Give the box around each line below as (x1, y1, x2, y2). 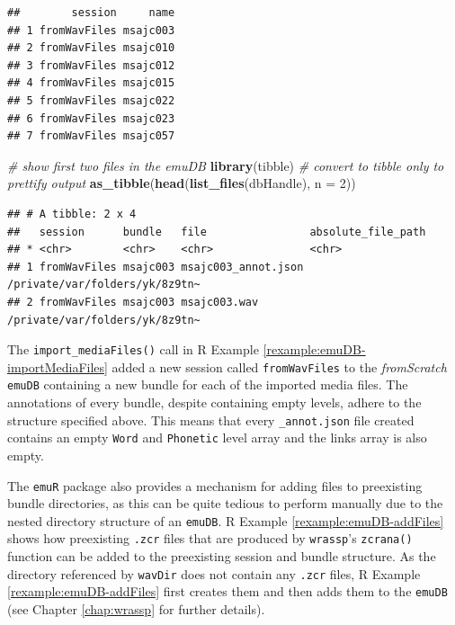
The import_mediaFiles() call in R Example (7, 340, 259, 359)
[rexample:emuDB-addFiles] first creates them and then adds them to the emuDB (7, 582, 448, 601)
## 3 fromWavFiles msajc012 (7, 58, 175, 72)
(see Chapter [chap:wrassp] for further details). (7, 600, 265, 619)
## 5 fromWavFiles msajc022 (7, 94, 175, 107)
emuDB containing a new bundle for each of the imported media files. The (7, 375, 408, 394)
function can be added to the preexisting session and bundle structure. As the (7, 547, 436, 566)
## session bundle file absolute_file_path (7, 225, 426, 238)
